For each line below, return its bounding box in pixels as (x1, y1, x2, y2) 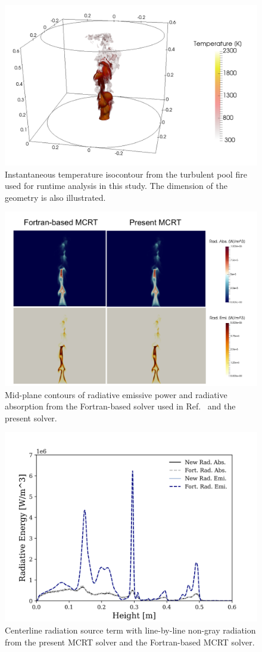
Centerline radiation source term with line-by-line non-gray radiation (5, 624, 256, 637)
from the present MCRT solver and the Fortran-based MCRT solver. (5, 635, 255, 648)
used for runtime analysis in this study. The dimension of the (5, 179, 227, 192)
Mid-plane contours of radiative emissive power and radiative (5, 388, 227, 400)
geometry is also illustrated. (5, 191, 106, 203)
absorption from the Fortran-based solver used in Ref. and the (5, 400, 236, 412)
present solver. (5, 411, 57, 424)
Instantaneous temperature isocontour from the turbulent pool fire (5, 167, 247, 180)
